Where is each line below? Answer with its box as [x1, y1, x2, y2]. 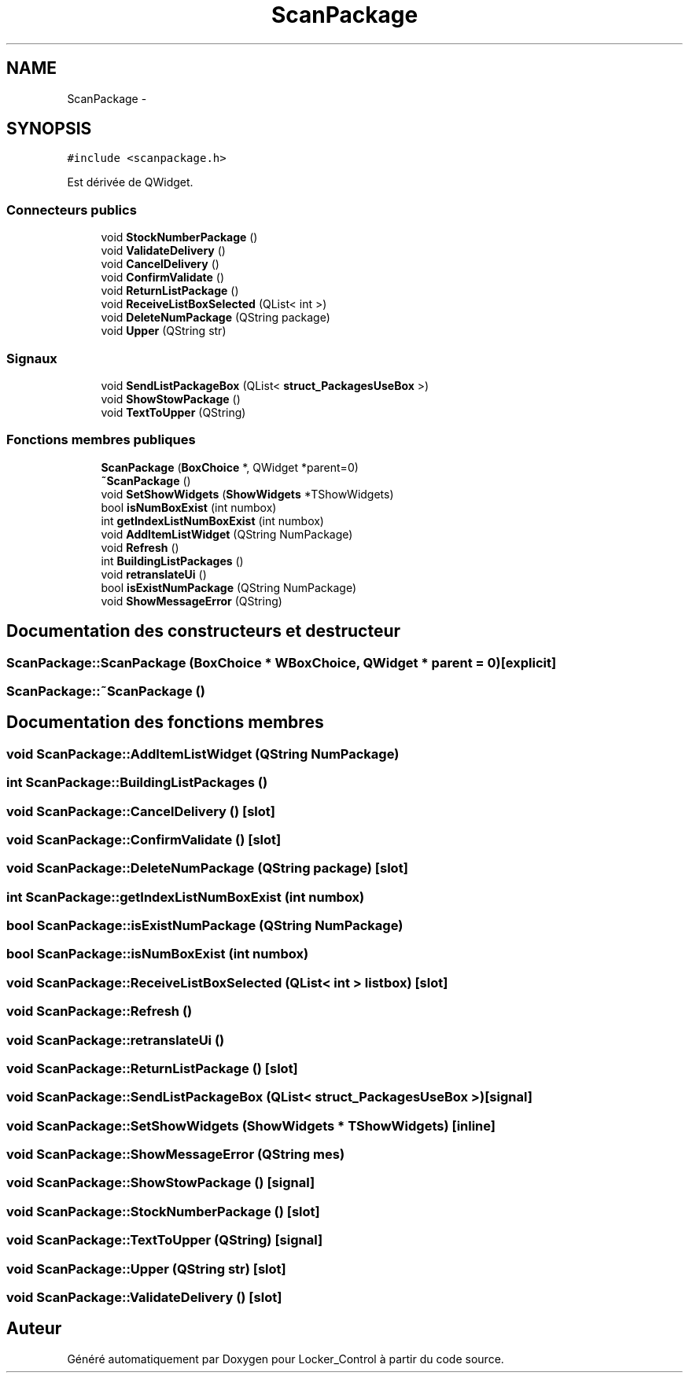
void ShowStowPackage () [101, 392, 241, 406]
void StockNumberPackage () [101, 230, 258, 245]
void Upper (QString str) [101, 324, 227, 338]
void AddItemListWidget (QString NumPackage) [101, 527, 353, 541]
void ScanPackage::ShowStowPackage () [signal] [6, 1175, 315, 1191]
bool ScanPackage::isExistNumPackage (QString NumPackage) [6, 917, 403, 933]
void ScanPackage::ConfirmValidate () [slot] [6, 831, 282, 848]
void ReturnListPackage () [101, 284, 239, 298]
